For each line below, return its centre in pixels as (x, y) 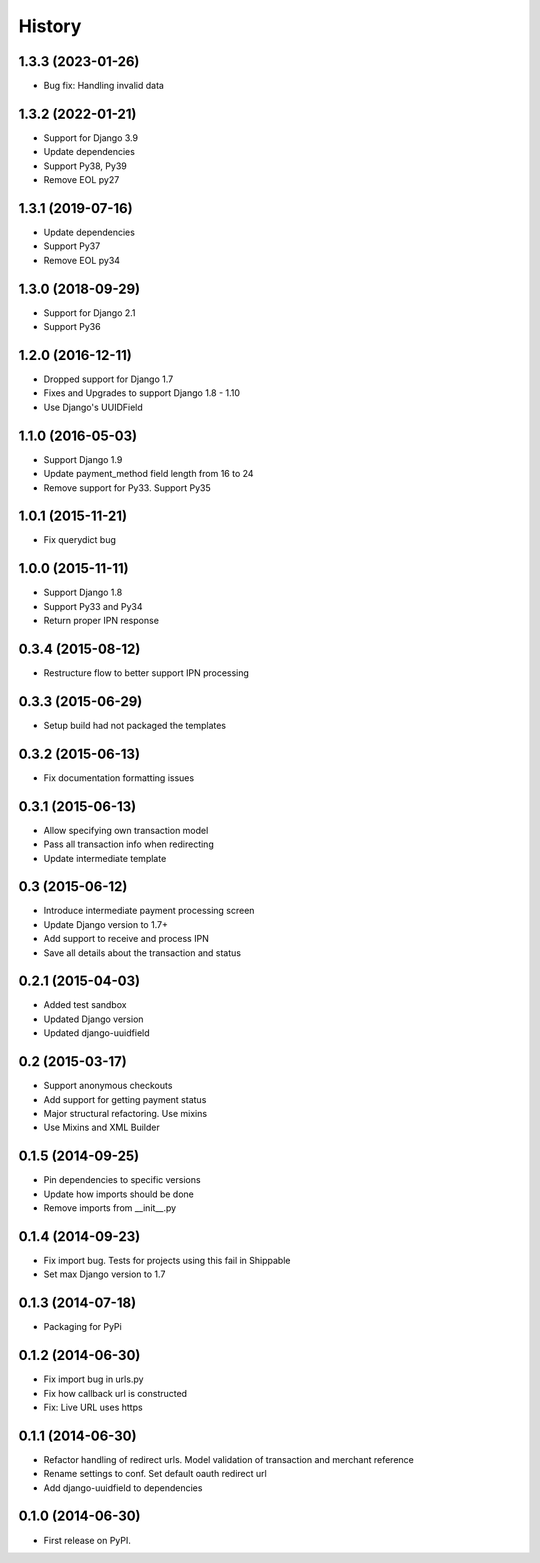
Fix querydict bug (80, 540)
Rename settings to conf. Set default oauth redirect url (155, 1474)
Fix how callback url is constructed (115, 1393)
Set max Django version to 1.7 (104, 1274)
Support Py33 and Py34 (93, 606)
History (50, 26)
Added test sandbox (85, 1005)
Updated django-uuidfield (96, 1033)
